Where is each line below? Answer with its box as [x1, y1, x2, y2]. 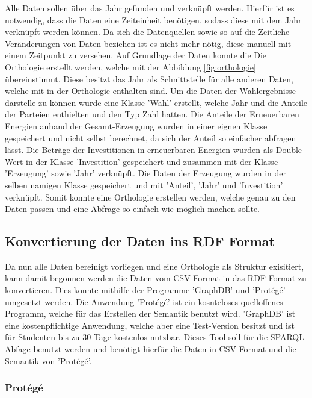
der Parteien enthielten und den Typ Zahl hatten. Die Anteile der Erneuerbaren [5, 108, 299, 120]
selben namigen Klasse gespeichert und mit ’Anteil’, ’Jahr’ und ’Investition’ [5, 178, 283, 191]
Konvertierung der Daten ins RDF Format [5, 232, 275, 250]
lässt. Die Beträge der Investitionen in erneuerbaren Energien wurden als [5, 143, 274, 156]
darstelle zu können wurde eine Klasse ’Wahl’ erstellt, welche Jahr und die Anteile [5, 96, 308, 108]
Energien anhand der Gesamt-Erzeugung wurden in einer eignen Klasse [5, 119, 268, 132]
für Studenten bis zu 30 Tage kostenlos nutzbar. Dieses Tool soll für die [5, 331, 268, 343]
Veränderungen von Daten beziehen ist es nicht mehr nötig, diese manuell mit [5, 37, 292, 49]
